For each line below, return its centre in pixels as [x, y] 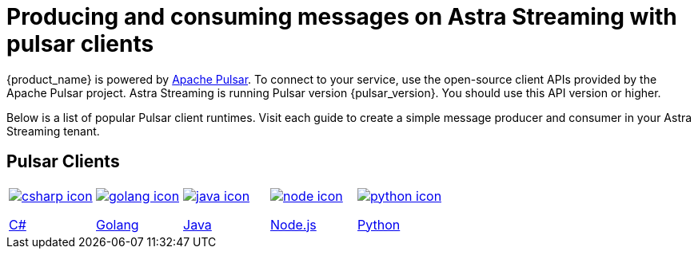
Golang [118, 224]
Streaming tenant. [53, 131]
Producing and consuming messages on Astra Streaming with [342, 17]
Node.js [293, 224]
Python [379, 224]
